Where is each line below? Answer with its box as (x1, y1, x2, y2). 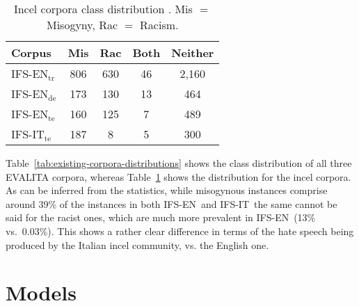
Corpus (11, 45, 51, 61)
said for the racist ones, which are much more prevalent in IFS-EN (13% (6, 210, 316, 225)
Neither (171, 45, 214, 61)
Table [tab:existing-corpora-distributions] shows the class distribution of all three (6, 156, 352, 170)
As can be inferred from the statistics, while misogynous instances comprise (6, 183, 328, 198)
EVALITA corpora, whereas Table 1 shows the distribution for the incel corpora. (6, 169, 351, 184)
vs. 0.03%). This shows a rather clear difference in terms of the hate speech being (6, 223, 354, 238)
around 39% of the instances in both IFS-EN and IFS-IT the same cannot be (6, 196, 337, 211)
